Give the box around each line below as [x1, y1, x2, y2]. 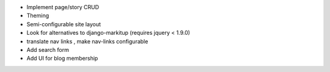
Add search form [26, 46, 70, 53]
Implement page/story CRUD [26, 4, 100, 10]
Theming [26, 12, 49, 20]
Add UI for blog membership [26, 55, 98, 62]
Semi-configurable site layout [26, 20, 101, 27]
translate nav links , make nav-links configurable [26, 37, 148, 45]
